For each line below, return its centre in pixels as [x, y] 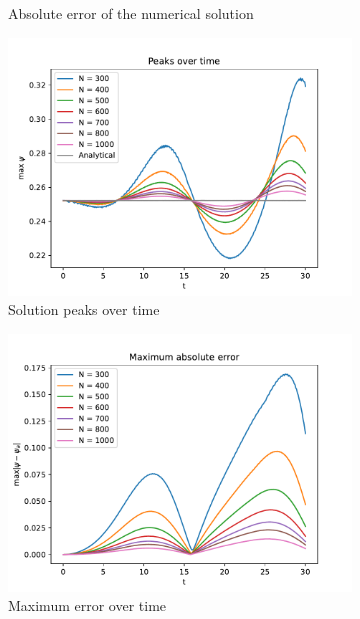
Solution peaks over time [84, 309]
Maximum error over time [87, 605]
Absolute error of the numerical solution [131, 13]
